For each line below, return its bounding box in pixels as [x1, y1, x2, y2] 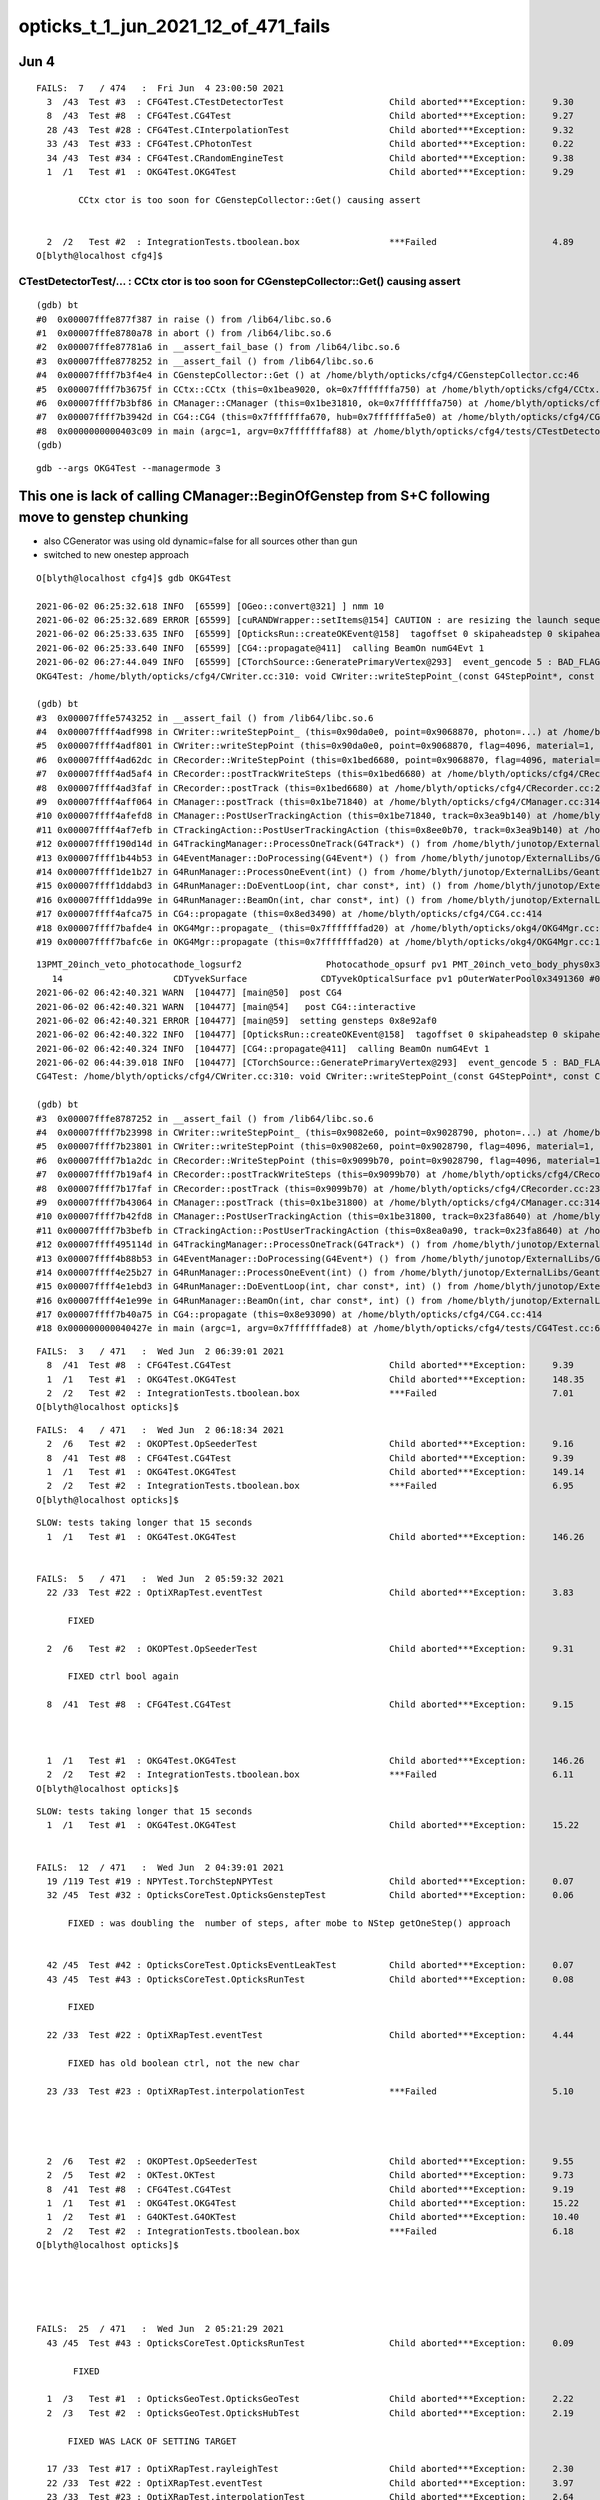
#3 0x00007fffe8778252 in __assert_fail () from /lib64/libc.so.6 [36, 355, 374, 367]
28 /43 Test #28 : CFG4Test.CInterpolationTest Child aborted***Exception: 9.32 [46, 124, 574, 135]
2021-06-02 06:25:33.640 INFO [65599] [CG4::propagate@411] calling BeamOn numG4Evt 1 [36, 642, 485, 654]
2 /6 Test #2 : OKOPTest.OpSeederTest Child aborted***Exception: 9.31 [46, 1643, 574, 1654]
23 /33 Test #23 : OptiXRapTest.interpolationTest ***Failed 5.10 [46, 2085, 574, 2097]
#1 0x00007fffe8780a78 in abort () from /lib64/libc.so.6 [36, 327, 332, 339]
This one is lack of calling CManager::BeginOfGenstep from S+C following [18, 488, 490, 505]
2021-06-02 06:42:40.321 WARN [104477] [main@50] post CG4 [36, 987, 342, 999]
